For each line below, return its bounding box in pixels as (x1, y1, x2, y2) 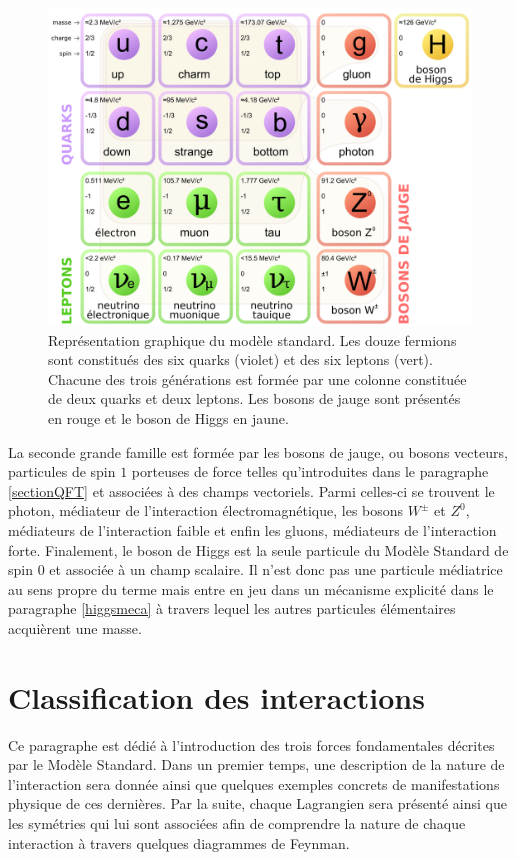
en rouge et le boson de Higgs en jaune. (48, 407, 289, 428)
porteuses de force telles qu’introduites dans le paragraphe (131, 461, 489, 482)
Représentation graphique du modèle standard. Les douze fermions (48, 329, 457, 350)
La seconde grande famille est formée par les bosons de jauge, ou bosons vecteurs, (8, 441, 508, 462)
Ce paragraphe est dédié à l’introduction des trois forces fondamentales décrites (8, 734, 495, 755)
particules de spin (8, 461, 116, 482)
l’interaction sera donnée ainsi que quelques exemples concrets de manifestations (8, 773, 500, 794)
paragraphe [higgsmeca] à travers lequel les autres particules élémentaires (8, 598, 456, 619)
